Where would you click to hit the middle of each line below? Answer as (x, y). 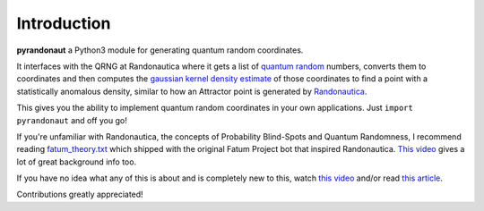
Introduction (64, 23)
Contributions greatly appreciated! (80, 194)
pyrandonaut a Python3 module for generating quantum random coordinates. (160, 50)
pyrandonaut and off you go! (72, 120)
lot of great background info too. (77, 162)
